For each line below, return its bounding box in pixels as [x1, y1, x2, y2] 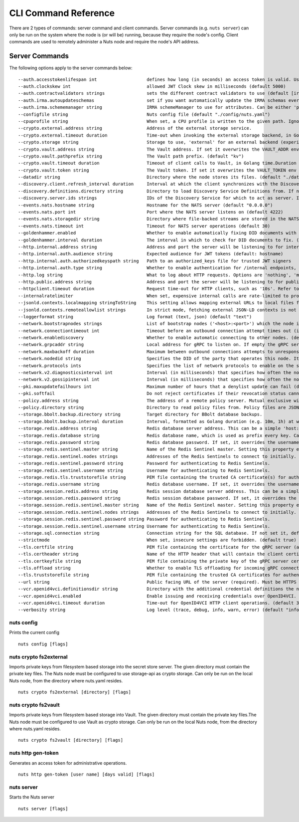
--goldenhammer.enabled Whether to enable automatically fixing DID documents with [18, 230, 297, 236]
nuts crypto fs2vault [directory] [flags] [18, 737, 124, 743]
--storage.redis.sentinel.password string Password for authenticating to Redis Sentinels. [18, 460, 271, 466]
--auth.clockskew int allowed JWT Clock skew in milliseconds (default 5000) [18, 84, 286, 89]
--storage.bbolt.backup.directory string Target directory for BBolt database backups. [18, 411, 263, 417]
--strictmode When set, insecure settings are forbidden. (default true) [18, 537, 297, 543]
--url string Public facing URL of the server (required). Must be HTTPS [18, 579, 297, 585]
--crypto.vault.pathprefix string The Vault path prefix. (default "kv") [18, 153, 244, 159]
